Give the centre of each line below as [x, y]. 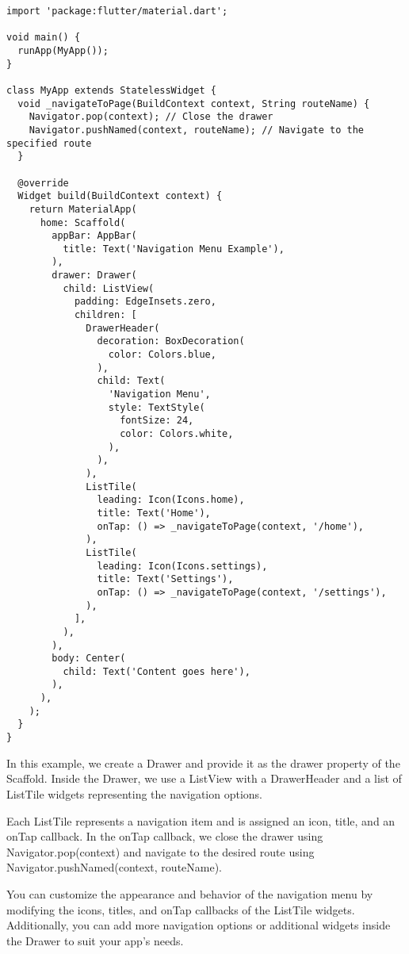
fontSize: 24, [157, 421]
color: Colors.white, [177, 434]
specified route [49, 143]
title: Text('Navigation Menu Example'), [174, 249]
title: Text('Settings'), [165, 579]
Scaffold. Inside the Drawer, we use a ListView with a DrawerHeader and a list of [204, 778]
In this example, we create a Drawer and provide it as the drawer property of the [203, 762]
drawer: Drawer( [94, 276]
